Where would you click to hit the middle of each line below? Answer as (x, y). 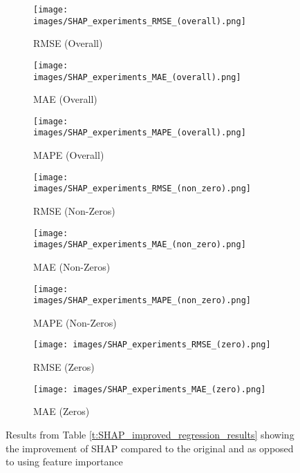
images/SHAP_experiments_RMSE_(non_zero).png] (142, 189)
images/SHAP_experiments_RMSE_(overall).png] (140, 21)
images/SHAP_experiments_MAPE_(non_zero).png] (142, 301)
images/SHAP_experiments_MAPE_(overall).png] (140, 133)
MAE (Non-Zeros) (72, 266)
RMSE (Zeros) (64, 367)
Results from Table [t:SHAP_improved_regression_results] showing (150, 434)
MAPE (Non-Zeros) (75, 322)
